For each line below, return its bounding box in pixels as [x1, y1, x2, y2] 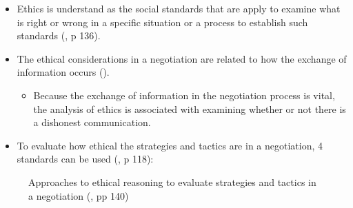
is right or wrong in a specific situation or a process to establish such [17, 14, 308, 29]
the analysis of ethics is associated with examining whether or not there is [33, 101, 346, 116]
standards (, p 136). [17, 28, 101, 43]
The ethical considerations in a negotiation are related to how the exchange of [17, 51, 347, 65]
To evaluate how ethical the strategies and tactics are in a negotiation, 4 [17, 138, 323, 152]
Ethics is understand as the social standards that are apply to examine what [17, 1, 341, 15]
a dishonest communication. [33, 115, 151, 129]
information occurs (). [17, 65, 110, 79]
